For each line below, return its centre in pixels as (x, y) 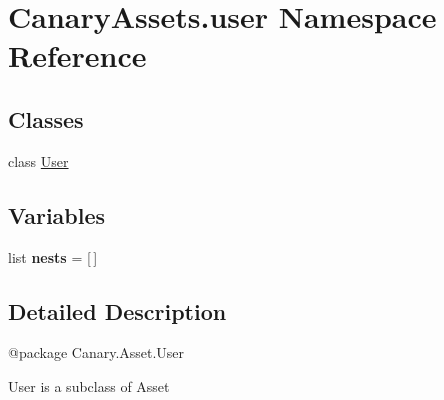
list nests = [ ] (53, 256)
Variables (57, 214)
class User (38, 160)
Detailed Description (117, 310)
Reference (77, 55)
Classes (46, 118)
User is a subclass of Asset (89, 385)
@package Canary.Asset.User (96, 352)
